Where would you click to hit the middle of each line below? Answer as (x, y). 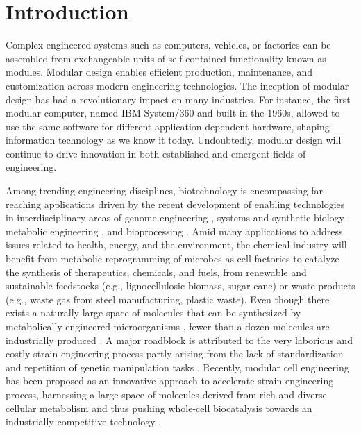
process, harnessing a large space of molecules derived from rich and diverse (166, 394)
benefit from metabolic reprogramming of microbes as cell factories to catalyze (173, 258)
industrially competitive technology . (84, 422)
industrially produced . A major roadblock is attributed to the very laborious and (179, 340)
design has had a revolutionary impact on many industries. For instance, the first (178, 99)
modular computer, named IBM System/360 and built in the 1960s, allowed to (173, 113)
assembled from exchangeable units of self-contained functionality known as (166, 58)
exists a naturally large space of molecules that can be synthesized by (153, 313)
